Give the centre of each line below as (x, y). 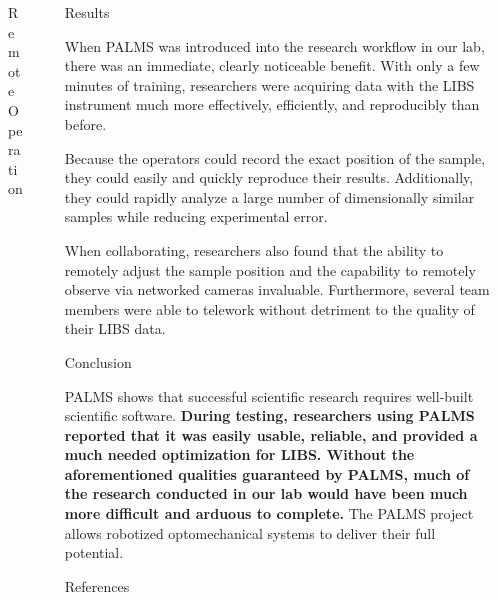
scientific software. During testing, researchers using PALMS (269, 415)
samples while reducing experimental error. (196, 216)
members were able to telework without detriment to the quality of (269, 308)
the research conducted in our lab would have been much (266, 493)
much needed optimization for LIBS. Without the (239, 454)
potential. (94, 552)
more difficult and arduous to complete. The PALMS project (269, 513)
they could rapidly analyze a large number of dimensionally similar (269, 196)
